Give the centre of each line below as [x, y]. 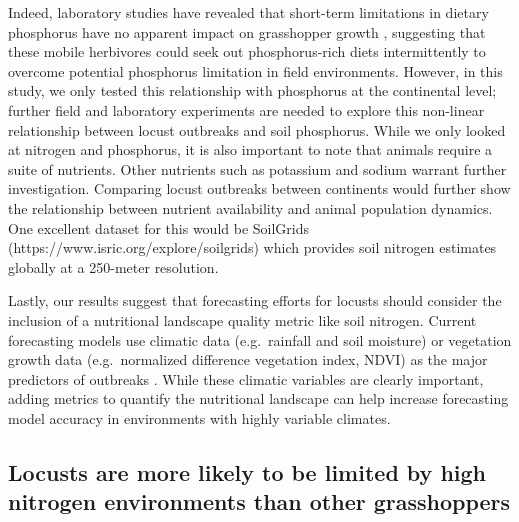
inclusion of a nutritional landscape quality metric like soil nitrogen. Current [242, 319]
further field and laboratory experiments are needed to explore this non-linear [246, 109]
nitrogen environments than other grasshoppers [259, 501]
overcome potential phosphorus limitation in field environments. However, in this [255, 70]
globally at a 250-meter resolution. [113, 266]
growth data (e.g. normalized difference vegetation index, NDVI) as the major [248, 359]
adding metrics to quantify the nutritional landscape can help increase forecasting [258, 398]
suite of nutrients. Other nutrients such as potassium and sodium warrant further [257, 168]
